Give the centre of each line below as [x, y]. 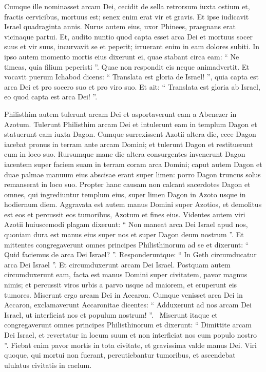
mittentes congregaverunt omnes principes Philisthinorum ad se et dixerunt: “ [127, 244]
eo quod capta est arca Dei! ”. [51, 97]
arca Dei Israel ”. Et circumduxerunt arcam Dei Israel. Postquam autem [117, 264]
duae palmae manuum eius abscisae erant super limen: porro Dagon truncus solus [132, 174]
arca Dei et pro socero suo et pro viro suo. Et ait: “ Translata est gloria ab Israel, [132, 86]
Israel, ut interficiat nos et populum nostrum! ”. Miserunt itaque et [111, 314]
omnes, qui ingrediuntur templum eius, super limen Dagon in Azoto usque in [125, 194]
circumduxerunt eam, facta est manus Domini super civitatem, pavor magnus [126, 274]
